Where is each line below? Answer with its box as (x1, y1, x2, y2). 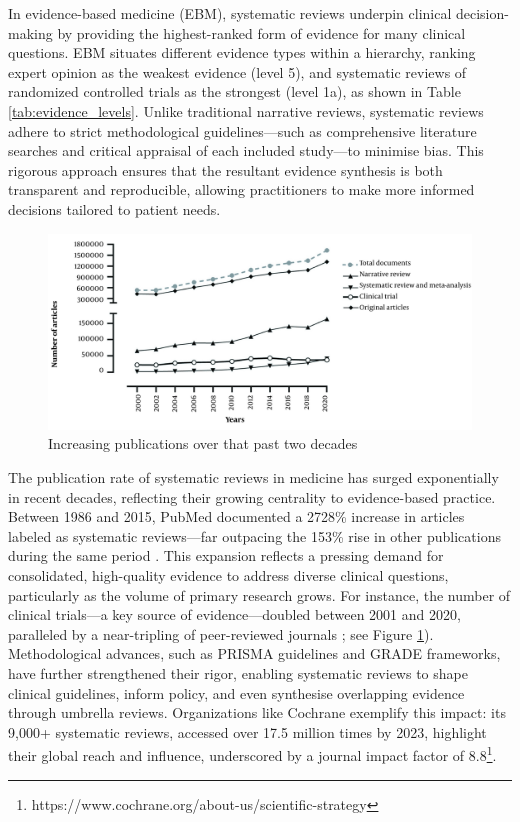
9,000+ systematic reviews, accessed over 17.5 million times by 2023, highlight (8, 721, 487, 742)
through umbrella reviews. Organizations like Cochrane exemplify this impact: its (8, 702, 506, 723)
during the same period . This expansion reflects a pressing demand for (8, 545, 444, 566)
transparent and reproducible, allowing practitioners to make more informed (8, 179, 475, 200)
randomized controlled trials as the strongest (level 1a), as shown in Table (8, 81, 461, 102)
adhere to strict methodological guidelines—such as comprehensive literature (8, 120, 477, 141)
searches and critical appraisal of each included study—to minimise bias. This (8, 140, 484, 161)
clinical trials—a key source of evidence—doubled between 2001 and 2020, (8, 604, 461, 625)
